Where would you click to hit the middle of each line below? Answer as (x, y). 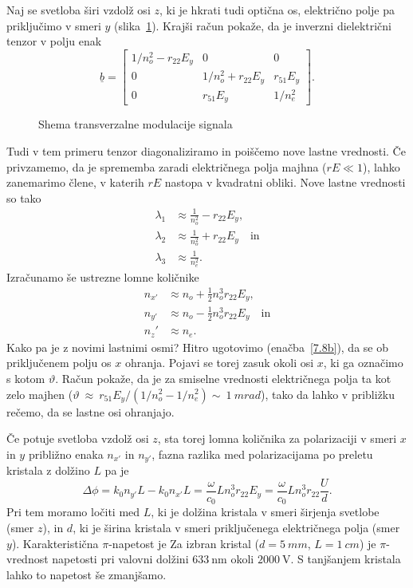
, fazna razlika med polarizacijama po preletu (262, 454)
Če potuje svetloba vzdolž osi (78, 438)
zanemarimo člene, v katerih (75, 182)
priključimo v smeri (54, 25)
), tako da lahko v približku (328, 394)
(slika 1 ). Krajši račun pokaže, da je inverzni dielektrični (252, 25)
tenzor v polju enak (54, 41)
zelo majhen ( (40, 394)
